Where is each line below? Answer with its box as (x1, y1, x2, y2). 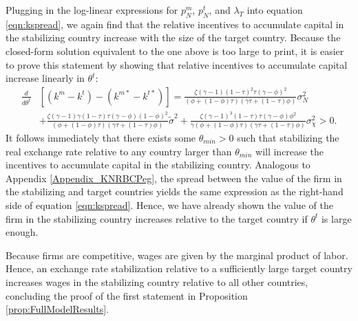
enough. (6, 225, 39, 239)
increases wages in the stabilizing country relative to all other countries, (6, 274, 308, 289)
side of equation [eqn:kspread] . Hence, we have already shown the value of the (6, 197, 333, 212)
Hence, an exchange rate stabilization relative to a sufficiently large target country (6, 261, 352, 276)
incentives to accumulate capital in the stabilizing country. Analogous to (6, 157, 310, 172)
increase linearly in (6, 71, 85, 85)
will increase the (255, 144, 324, 158)
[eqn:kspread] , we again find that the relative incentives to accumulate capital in (6, 16, 344, 31)
